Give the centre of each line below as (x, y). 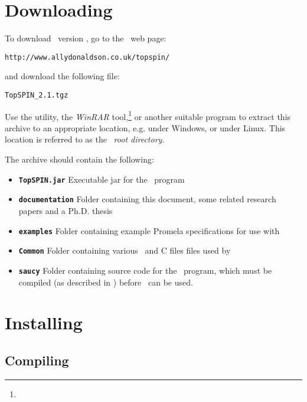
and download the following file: (62, 76)
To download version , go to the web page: (86, 38)
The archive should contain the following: (79, 159)
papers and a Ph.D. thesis (66, 210)
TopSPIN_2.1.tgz (37, 95)
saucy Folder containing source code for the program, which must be (145, 270)
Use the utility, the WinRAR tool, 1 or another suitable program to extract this (148, 115)
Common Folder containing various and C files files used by (125, 250)
